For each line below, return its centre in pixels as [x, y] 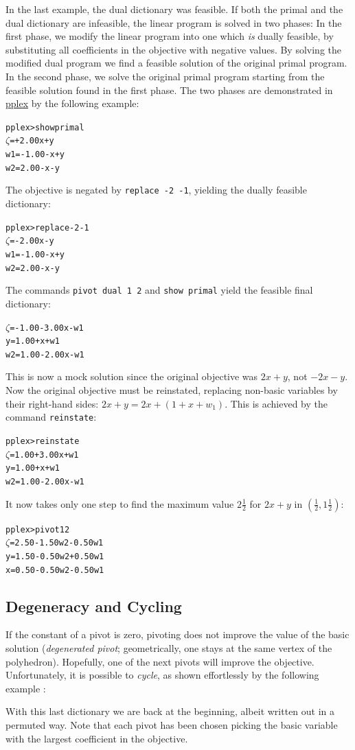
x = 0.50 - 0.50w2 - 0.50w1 [55, 570]
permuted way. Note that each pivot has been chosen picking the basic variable [172, 724]
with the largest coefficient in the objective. [97, 738]
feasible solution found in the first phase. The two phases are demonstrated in [169, 90]
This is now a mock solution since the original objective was [132, 376]
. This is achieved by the [276, 403]
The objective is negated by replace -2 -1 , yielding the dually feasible [156, 190]
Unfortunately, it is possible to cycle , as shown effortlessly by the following [162, 675]
